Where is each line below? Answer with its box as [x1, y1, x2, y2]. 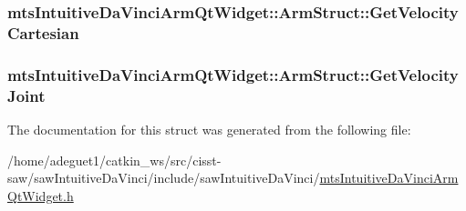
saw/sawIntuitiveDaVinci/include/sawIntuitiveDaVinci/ [7, 168, 320, 187]
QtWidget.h [7, 186, 74, 205]
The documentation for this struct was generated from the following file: [7, 119, 411, 138]
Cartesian [7, 21, 79, 44]
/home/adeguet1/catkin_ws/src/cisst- [7, 150, 222, 169]
